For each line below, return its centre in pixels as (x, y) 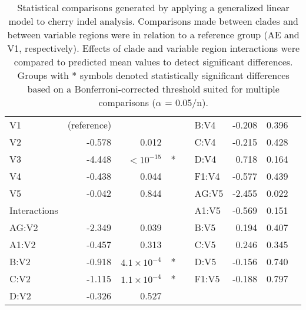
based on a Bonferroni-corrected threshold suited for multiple (153, 89)
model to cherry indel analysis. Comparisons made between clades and (153, 21)
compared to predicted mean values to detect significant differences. (153, 62)
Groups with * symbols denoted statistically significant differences (153, 75)
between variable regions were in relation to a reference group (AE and (153, 34)
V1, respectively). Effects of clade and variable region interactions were (154, 48)
